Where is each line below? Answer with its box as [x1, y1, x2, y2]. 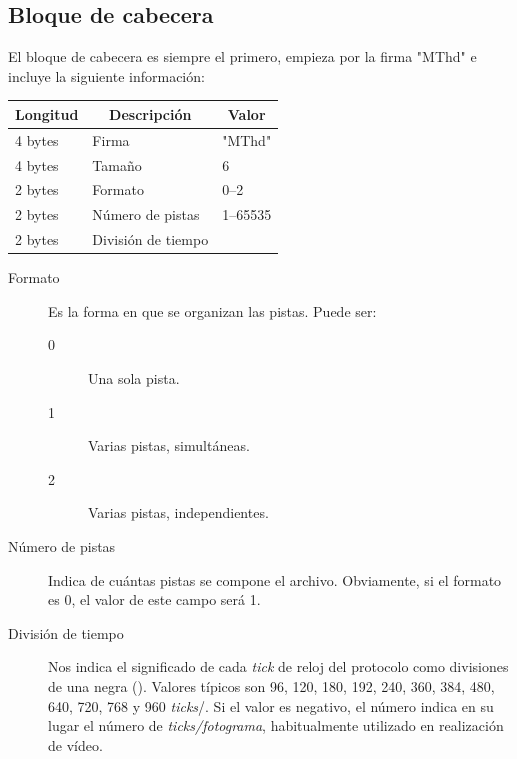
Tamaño [92, 154, 142, 175]
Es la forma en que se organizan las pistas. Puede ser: [48, 300, 377, 321]
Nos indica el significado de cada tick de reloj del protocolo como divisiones [48, 656, 509, 677]
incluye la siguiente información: [8, 65, 205, 86]
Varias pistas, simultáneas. [88, 435, 250, 456]
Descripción [109, 103, 192, 124]
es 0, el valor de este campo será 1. [48, 589, 261, 610]
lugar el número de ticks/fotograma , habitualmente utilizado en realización [48, 715, 504, 736]
